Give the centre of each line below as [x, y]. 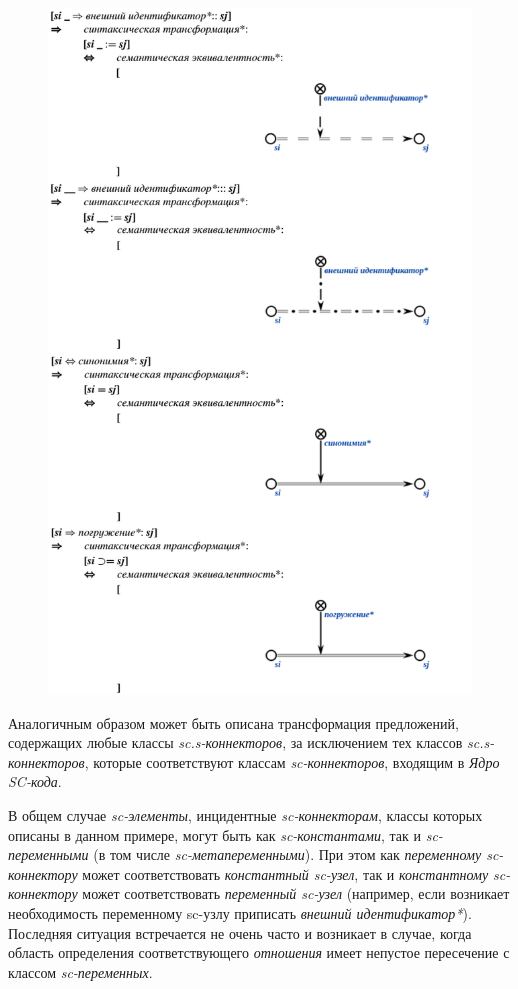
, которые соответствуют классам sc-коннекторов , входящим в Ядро [292, 761]
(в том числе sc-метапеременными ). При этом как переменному [287, 854]
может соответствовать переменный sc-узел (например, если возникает [296, 893]
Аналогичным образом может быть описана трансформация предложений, [233, 722]
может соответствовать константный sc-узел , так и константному [285, 873]
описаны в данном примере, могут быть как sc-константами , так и [214, 834]
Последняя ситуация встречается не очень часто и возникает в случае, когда [240, 932]
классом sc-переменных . [80, 971]
